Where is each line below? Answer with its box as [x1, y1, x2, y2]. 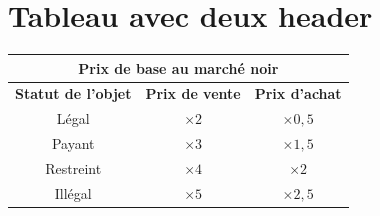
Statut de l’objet [15, 83, 132, 104]
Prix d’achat [254, 83, 342, 104]
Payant [51, 133, 95, 154]
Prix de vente [145, 83, 241, 104]
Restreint [45, 158, 102, 178]
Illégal [54, 182, 92, 203]
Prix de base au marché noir [78, 57, 279, 78]
